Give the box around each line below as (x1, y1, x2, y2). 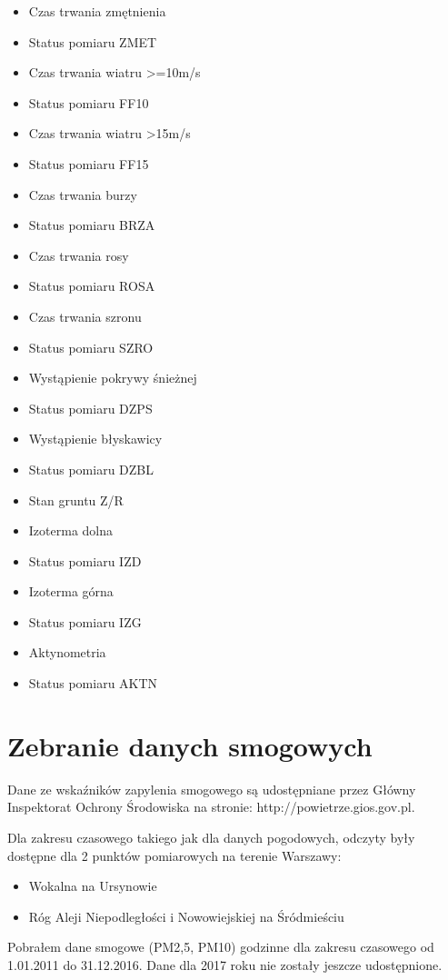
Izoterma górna (28, 582, 114, 601)
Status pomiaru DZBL (28, 459, 154, 478)
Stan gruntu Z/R (28, 490, 124, 509)
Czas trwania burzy (28, 185, 137, 204)
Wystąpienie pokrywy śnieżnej (28, 368, 197, 387)
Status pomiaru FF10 (28, 93, 149, 112)
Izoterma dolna (28, 521, 114, 540)
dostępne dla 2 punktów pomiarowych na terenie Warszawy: (7, 845, 342, 865)
